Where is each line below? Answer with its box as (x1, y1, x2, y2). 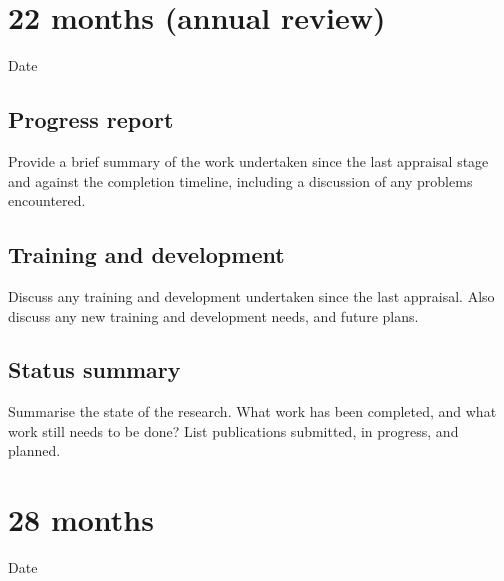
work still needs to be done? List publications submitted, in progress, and (8, 420, 459, 441)
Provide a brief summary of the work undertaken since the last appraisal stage (8, 150, 489, 171)
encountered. (8, 190, 86, 211)
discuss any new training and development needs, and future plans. (8, 305, 419, 326)
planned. (8, 440, 61, 461)
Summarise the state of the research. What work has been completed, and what (8, 401, 497, 422)
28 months (8, 499, 154, 540)
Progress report (8, 104, 174, 135)
